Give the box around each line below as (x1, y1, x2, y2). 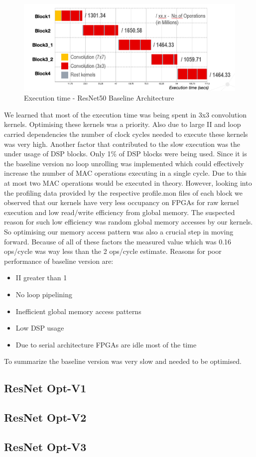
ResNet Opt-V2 (4, 410, 87, 425)
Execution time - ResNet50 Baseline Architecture (24, 93, 174, 103)
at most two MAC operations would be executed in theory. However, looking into (4, 178, 252, 188)
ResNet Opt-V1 (4, 380, 87, 396)
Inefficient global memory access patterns (15, 306, 141, 316)
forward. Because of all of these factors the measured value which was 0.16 (4, 236, 232, 246)
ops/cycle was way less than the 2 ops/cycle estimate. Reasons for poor (4, 246, 222, 256)
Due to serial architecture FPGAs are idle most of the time (15, 339, 197, 349)
